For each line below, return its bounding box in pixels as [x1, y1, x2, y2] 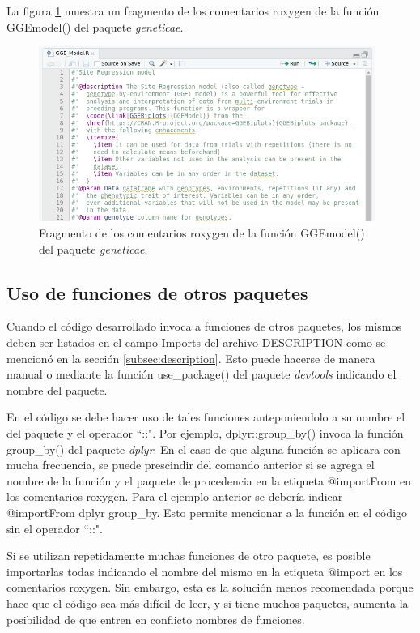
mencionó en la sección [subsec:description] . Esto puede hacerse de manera [6, 349, 375, 366]
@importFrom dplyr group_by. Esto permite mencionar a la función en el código [6, 503, 408, 520]
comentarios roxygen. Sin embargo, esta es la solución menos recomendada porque [6, 579, 414, 596]
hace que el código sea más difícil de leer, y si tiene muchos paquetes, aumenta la [6, 594, 409, 611]
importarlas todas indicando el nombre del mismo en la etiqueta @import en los [6, 562, 403, 580]
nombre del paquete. [6, 381, 108, 398]
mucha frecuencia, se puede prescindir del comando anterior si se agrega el [6, 456, 375, 473]
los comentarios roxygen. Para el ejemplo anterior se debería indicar [6, 488, 343, 505]
